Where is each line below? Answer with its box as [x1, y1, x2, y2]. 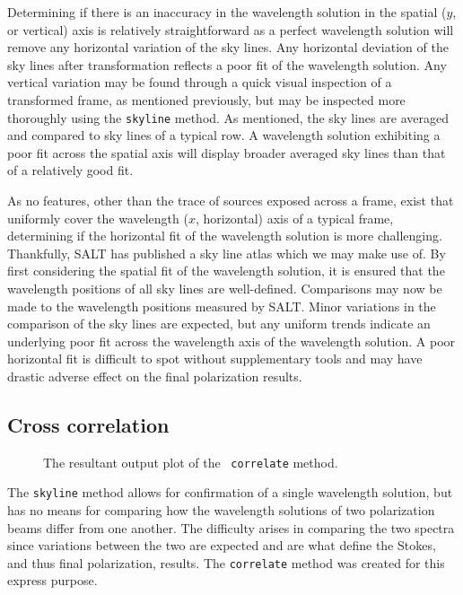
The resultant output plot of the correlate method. [43, 452, 338, 471]
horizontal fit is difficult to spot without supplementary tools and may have [7, 349, 423, 368]
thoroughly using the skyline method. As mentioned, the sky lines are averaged [7, 108, 449, 127]
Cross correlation [7, 410, 170, 438]
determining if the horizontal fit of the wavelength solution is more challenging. [7, 226, 442, 245]
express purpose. [7, 571, 98, 590]
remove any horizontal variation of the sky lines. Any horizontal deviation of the [7, 38, 449, 57]
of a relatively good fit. [7, 161, 134, 179]
